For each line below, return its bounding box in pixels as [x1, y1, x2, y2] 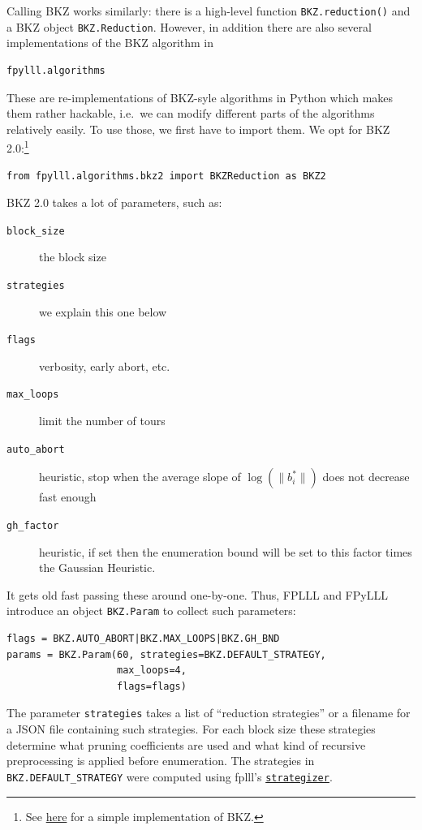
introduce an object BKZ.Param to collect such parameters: [6, 602, 296, 619]
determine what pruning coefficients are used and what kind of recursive [6, 736, 366, 753]
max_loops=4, [117, 664, 187, 677]
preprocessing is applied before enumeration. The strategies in [6, 752, 315, 769]
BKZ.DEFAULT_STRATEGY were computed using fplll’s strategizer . [6, 768, 333, 785]
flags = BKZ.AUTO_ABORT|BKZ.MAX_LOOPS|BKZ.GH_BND [6, 633, 280, 645]
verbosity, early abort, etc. [39, 357, 170, 374]
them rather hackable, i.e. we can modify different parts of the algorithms [6, 105, 375, 122]
